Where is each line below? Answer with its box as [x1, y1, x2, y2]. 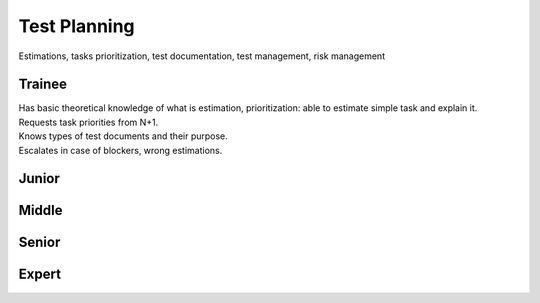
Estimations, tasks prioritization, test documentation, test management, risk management [18, 50, 385, 62]
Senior [18, 234, 61, 251]
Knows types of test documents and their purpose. [18, 130, 229, 142]
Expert [18, 266, 62, 283]
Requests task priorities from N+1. [18, 116, 159, 128]
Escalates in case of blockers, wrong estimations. [18, 144, 223, 156]
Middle [18, 202, 63, 219]
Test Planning [18, 15, 135, 37]
